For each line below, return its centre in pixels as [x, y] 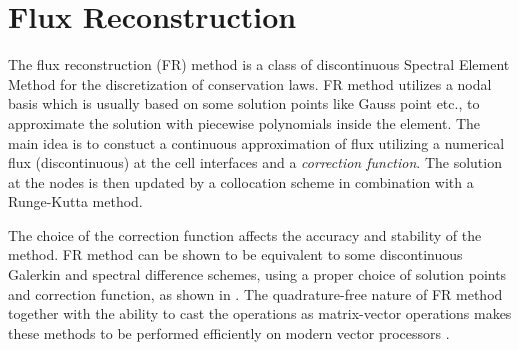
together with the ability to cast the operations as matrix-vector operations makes [260, 313]
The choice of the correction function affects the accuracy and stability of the [245, 234]
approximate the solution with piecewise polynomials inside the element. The [244, 122]
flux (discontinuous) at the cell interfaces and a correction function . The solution [255, 162]
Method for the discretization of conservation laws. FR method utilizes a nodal [250, 83]
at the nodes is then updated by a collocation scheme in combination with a [241, 181]
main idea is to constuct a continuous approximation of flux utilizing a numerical [256, 142]
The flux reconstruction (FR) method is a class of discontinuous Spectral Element [259, 64]
